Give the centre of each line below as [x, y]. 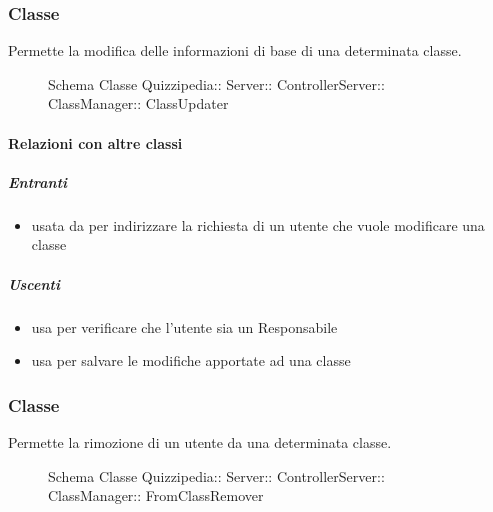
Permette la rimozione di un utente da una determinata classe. [200, 441]
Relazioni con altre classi [95, 142]
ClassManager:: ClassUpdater [138, 103]
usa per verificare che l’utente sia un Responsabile [184, 326]
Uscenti [34, 283]
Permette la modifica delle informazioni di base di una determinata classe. [235, 50]
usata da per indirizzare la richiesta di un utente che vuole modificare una [258, 224]
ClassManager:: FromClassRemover [156, 495]
